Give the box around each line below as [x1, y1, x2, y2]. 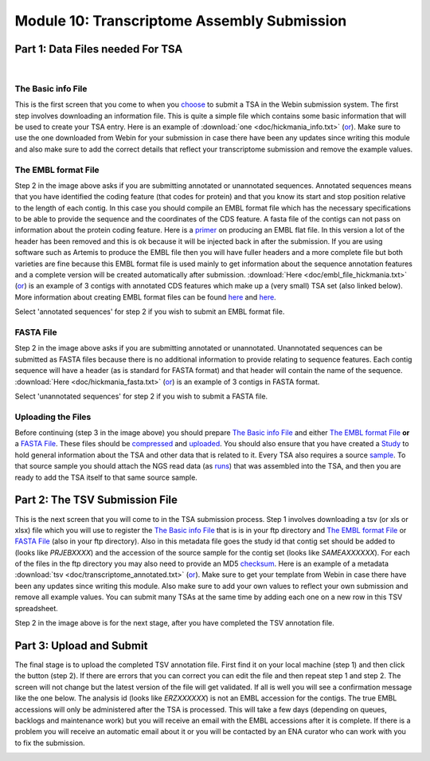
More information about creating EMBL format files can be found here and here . [14, 292, 276, 302]
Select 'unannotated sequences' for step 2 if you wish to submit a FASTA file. [14, 391, 268, 401]
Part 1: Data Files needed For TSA [14, 42, 183, 56]
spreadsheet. [14, 603, 59, 613]
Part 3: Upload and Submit [14, 638, 148, 653]
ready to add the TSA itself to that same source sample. [14, 473, 198, 482]
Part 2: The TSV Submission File [14, 493, 178, 507]
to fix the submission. [14, 738, 85, 747]
